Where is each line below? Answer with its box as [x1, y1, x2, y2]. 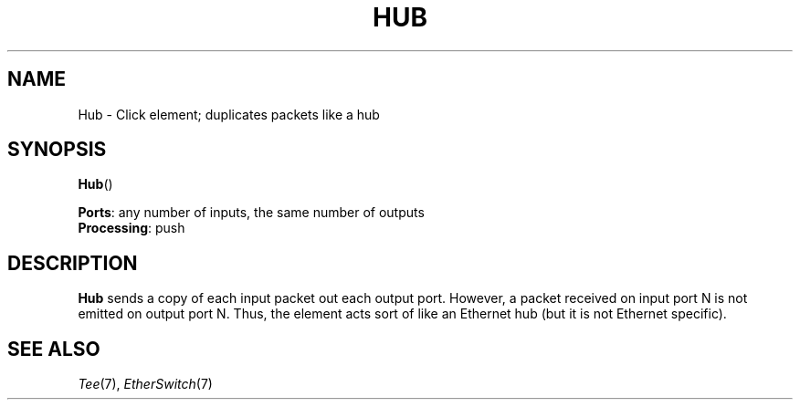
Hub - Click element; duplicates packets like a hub [78, 106, 380, 122]
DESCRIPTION [7, 251, 138, 275]
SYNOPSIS [7, 138, 107, 162]
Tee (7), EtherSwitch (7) [78, 376, 213, 392]
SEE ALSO [7, 337, 100, 360]
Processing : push [78, 220, 185, 236]
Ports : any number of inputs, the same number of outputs [78, 204, 425, 221]
